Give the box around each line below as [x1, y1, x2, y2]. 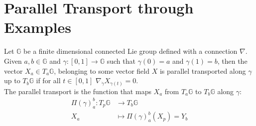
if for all [36, 75, 61, 86]
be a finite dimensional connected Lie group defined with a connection [23, 46, 238, 56]
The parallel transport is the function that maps [4, 86, 151, 96]
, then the [217, 55, 248, 66]
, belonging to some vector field [54, 65, 150, 76]
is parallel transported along [159, 65, 246, 76]
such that [107, 55, 135, 66]
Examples [4, 17, 71, 37]
